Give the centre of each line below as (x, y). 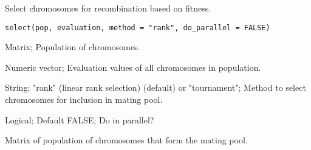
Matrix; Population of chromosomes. (73, 47)
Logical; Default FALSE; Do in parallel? (80, 119)
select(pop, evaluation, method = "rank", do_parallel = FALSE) (138, 28)
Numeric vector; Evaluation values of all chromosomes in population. (133, 67)
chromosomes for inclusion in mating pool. (84, 99)
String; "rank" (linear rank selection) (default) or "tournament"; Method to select (155, 87)
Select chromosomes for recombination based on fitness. (108, 8)
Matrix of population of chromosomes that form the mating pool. (126, 140)
